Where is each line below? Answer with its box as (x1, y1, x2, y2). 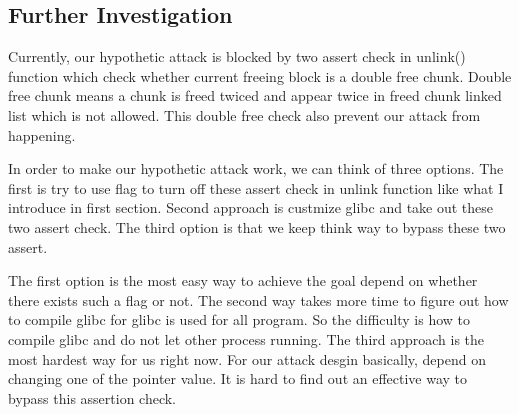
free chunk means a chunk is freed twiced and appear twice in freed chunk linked (8, 85, 502, 106)
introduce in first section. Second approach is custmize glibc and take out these (8, 197, 494, 218)
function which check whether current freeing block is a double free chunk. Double (8, 65, 512, 86)
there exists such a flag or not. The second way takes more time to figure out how (8, 289, 509, 310)
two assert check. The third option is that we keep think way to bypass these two (8, 216, 506, 237)
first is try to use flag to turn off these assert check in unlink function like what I (8, 177, 504, 198)
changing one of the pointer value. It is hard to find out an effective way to (8, 368, 468, 389)
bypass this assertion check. (8, 387, 177, 408)
